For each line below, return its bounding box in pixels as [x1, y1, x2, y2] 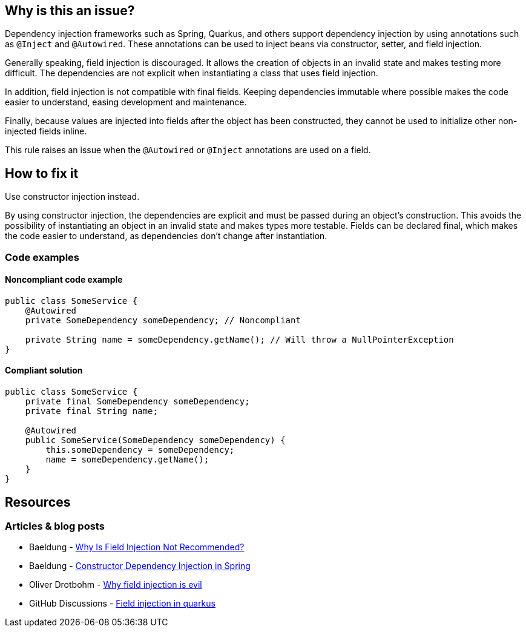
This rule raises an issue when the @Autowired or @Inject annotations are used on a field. [5, 145, 371, 156]
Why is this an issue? [5, 3, 135, 18]
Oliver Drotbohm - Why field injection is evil [29, 579, 202, 590]
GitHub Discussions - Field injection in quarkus [29, 598, 215, 609]
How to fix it [5, 165, 79, 181]
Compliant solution [5, 365, 83, 376]
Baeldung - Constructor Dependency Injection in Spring [29, 561, 251, 571]
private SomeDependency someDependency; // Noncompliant [25, 315, 301, 325]
